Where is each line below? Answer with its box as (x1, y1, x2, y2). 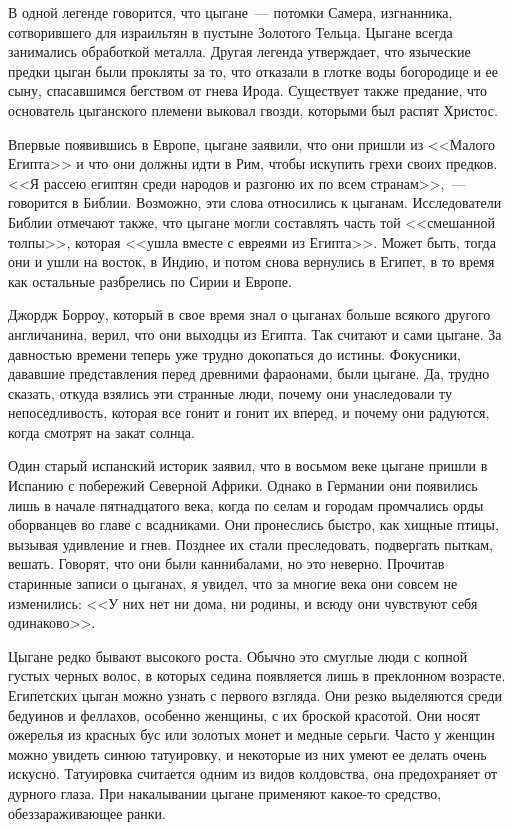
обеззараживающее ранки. (8, 802, 167, 823)
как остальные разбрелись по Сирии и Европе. (8, 270, 292, 291)
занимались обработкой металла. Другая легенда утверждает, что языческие (8, 41, 471, 62)
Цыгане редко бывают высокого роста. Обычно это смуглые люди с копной (8, 645, 468, 666)
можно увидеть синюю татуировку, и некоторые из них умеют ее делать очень (8, 743, 487, 764)
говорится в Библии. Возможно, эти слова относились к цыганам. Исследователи (8, 192, 502, 213)
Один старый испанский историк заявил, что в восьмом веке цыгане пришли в (8, 455, 488, 476)
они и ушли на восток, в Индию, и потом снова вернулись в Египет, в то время (8, 251, 495, 272)
